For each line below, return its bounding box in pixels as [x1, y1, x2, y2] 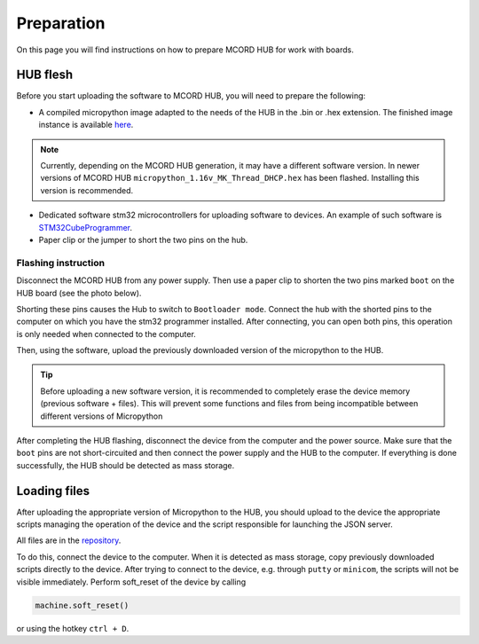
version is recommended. [40, 185, 134, 195]
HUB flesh [16, 67, 74, 82]
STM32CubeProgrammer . [38, 222, 133, 232]
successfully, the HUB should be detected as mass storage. [16, 459, 235, 470]
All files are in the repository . [16, 535, 122, 546]
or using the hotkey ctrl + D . [16, 623, 130, 633]
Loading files [16, 483, 90, 499]
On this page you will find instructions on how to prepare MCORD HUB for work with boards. [16, 44, 354, 55]
